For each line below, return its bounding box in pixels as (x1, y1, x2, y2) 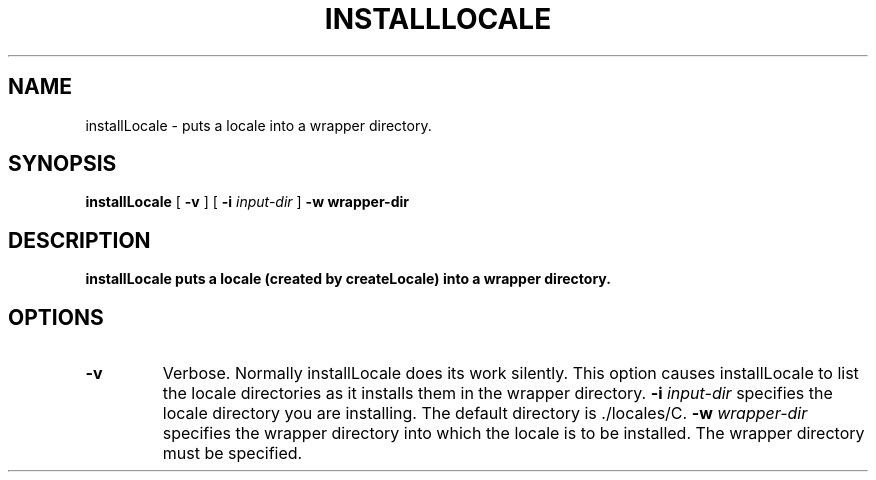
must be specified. (162, 443, 303, 464)
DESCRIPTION (8, 227, 151, 253)
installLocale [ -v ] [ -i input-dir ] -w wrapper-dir (85, 193, 409, 211)
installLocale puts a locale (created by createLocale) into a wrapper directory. (85, 270, 611, 288)
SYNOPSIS (8, 151, 117, 177)
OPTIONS (8, 304, 104, 330)
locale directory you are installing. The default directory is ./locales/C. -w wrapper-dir (162, 403, 808, 424)
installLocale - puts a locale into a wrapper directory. (85, 116, 432, 134)
